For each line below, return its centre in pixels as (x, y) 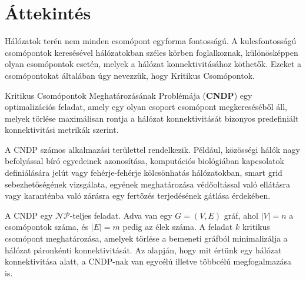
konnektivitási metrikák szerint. (62, 130)
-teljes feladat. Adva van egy (121, 215)
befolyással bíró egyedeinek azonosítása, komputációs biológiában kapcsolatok (144, 161)
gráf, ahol (241, 215)
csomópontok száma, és (47, 227)
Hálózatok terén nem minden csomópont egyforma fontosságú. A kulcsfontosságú (151, 41)
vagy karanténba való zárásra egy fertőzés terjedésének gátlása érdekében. (138, 195)
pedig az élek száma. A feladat (178, 227)
